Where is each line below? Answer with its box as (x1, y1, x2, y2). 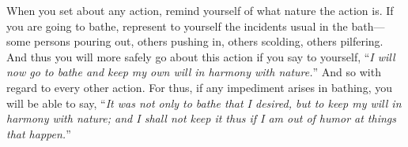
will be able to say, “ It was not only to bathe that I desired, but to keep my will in (6, 94, 402, 111)
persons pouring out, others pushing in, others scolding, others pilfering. (34, 33, 383, 50)
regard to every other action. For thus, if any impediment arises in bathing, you (6, 79, 392, 95)
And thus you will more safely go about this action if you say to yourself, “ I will (6, 48, 395, 64)
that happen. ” (6, 125, 71, 141)
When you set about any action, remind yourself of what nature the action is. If (6, 2, 394, 18)
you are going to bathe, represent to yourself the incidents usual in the (6, 17, 348, 34)
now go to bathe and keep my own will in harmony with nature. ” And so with (6, 64, 381, 80)
